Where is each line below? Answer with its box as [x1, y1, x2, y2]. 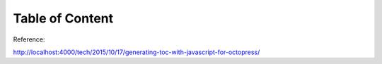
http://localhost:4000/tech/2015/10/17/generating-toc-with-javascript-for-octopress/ [13, 48, 260, 56]
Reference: [13, 35, 45, 44]
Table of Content [13, 11, 114, 26]
